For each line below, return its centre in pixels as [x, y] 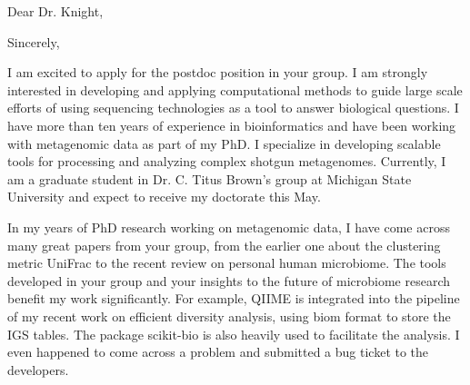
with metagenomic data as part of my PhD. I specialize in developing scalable [224, 143]
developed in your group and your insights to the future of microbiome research [229, 280]
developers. [38, 369]
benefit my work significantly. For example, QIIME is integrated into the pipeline [234, 298]
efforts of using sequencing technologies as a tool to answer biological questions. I [233, 108]
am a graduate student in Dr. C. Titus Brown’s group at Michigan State [210, 178]
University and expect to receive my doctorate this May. [164, 197]
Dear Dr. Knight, [55, 11]
